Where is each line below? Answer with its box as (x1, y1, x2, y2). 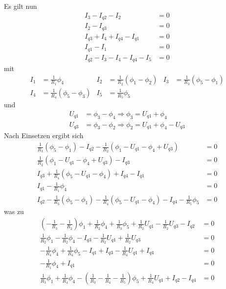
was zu (4, 206, 24, 216)
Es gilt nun (4, 1, 37, 11)
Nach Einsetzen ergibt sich (4, 130, 84, 141)
